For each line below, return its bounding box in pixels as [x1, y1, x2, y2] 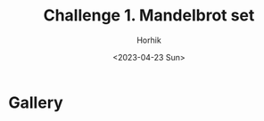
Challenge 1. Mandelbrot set [43, 5, 255, 26]
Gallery [8, 93, 63, 112]
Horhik [136, 35, 161, 45]
